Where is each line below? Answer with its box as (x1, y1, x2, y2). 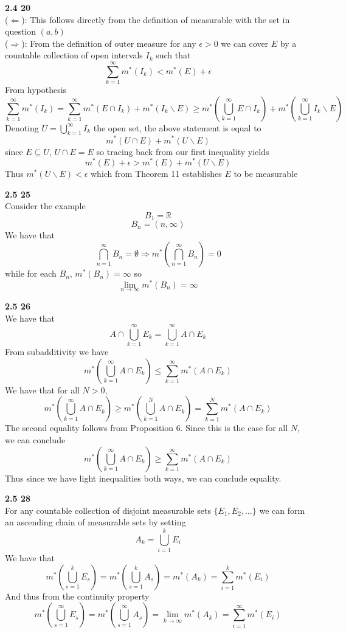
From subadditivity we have (5, 345, 109, 358)
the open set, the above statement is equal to (93, 121, 261, 134)
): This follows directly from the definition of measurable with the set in (21, 13, 290, 26)
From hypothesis (5, 83, 67, 96)
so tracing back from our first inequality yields (96, 145, 269, 157)
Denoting (5, 121, 39, 134)
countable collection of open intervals (5, 49, 143, 61)
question (5, 25, 36, 38)
